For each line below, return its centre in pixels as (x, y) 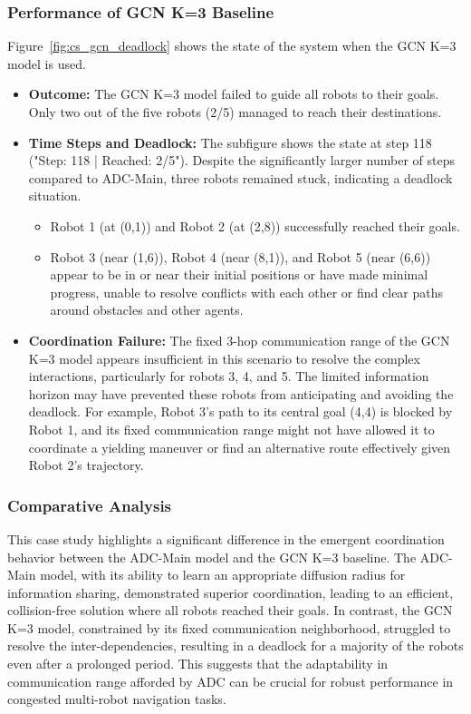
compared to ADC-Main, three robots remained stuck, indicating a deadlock (240, 177)
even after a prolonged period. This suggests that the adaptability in (198, 664)
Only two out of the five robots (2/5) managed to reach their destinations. (235, 112)
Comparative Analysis (90, 505)
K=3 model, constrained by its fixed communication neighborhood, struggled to (229, 627)
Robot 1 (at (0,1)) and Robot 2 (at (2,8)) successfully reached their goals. (255, 225)
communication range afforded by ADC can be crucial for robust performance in (231, 681)
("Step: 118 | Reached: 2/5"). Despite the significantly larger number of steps (241, 160)
